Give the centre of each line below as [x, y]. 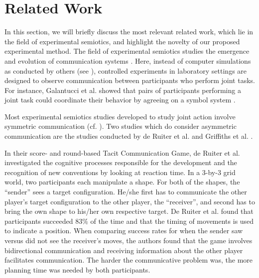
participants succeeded [39, 221]
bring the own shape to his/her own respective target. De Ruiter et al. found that [129, 211]
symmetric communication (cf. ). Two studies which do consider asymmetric [121, 126]
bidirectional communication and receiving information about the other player [124, 250]
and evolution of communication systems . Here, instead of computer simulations [128, 60]
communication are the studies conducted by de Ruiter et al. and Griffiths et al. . [129, 136]
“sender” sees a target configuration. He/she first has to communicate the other [126, 192]
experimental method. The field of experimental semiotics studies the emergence [127, 51]
